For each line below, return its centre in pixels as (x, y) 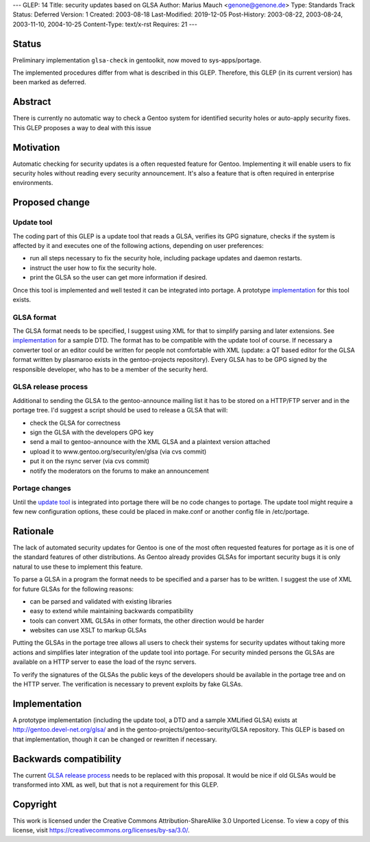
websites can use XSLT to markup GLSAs (88, 630)
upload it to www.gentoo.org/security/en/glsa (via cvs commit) (118, 451)
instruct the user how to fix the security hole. (93, 268)
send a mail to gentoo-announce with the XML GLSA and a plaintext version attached (150, 442)
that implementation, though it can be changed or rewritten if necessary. (115, 739)
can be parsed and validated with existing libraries (101, 601)
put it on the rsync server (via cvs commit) (90, 461)
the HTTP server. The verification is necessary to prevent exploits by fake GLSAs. (128, 684)
